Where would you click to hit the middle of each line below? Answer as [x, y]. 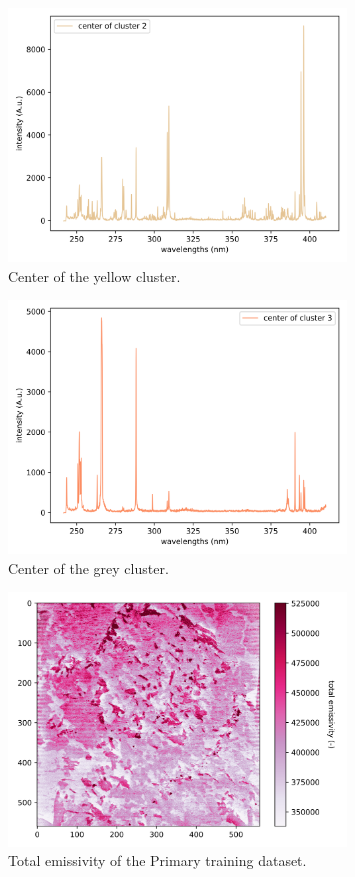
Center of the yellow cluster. [94, 275]
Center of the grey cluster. [88, 567]
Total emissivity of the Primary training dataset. [157, 860]
